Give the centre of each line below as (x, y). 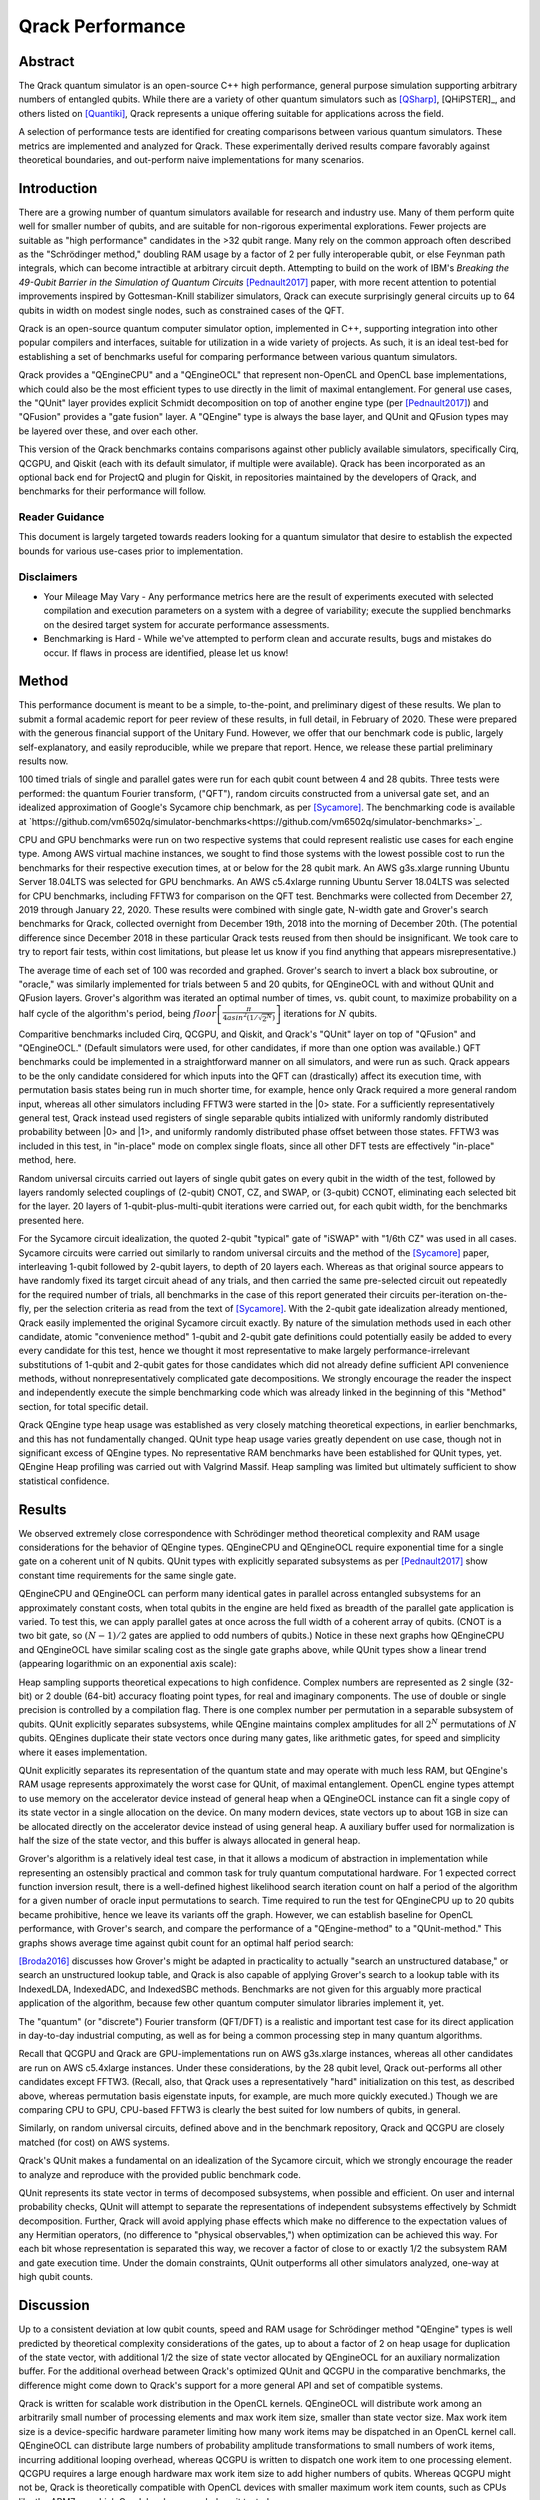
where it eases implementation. (83, 1752)
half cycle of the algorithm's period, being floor (117, 1013)
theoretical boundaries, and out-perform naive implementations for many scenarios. (191, 160)
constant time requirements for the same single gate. (127, 1575)
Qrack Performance (102, 26)
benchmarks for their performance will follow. (112, 491)
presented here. (51, 1220)
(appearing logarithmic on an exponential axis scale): (127, 1664)
